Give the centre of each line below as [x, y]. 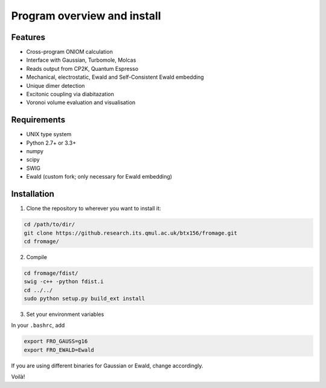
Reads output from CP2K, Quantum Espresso [82, 68]
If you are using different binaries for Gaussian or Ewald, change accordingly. [107, 366]
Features [28, 37]
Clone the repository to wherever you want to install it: [94, 208]
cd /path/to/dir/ [50, 225]
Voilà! [18, 377]
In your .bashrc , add [38, 325]
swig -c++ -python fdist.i [64, 282]
